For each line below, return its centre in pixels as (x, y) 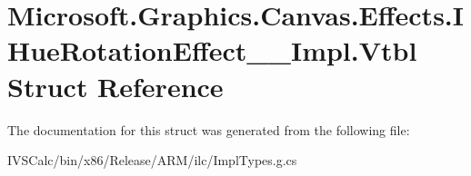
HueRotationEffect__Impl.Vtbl (212, 50)
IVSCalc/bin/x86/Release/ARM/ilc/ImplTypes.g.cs (152, 160)
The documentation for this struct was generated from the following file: (209, 129)
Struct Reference (115, 86)
